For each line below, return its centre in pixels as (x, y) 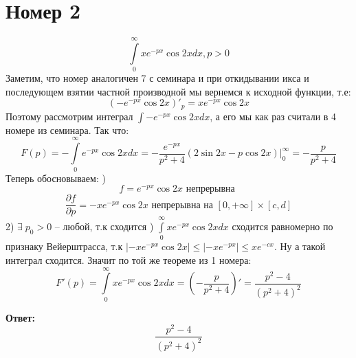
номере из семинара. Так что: (67, 130)
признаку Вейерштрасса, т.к (64, 246)
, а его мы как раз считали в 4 (273, 116)
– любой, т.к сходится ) (104, 226)
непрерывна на (182, 205)
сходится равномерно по (282, 226)
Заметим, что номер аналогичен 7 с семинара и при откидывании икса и (157, 78)
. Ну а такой (300, 246)
